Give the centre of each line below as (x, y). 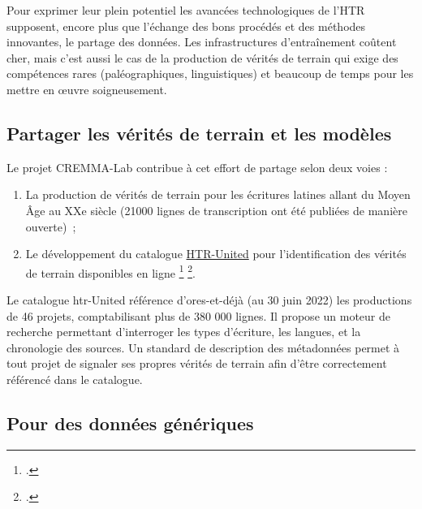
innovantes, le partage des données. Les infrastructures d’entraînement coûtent (202, 42)
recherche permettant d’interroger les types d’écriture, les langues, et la (184, 332)
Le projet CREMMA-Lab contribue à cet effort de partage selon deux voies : (197, 167)
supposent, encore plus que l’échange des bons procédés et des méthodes (186, 26)
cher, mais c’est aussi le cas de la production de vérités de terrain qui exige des (202, 57)
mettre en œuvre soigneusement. (87, 89)
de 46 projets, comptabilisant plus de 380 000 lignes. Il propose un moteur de (199, 315)
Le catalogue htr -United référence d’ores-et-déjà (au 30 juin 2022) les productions (209, 299)
